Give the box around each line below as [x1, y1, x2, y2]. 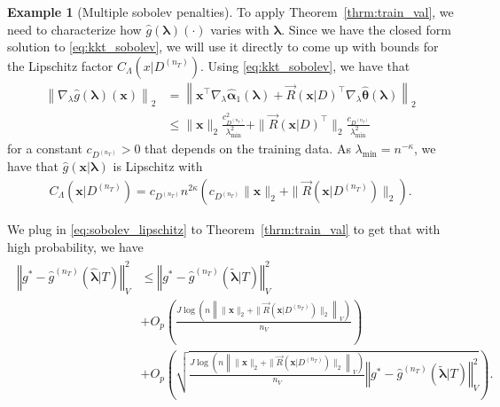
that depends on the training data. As [145, 138, 351, 157]
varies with [210, 20, 270, 38]
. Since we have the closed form [281, 20, 451, 38]
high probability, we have [7, 237, 144, 255]
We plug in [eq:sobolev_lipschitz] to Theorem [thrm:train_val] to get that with [7, 220, 441, 238]
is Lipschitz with [113, 157, 203, 176]
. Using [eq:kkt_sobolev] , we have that [200, 56, 410, 74]
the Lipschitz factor [7, 56, 113, 74]
